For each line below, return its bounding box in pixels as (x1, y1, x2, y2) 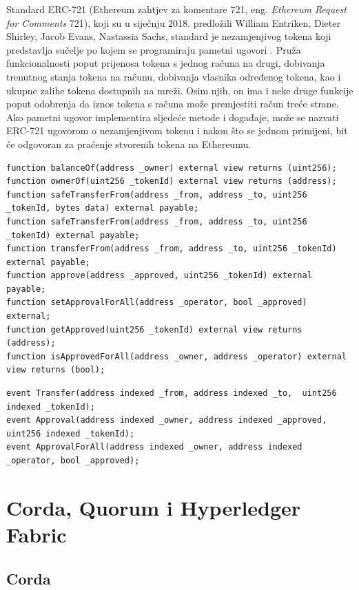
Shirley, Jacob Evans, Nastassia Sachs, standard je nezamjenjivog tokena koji (6, 29, 331, 43)
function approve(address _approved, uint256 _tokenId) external (6, 271, 312, 281)
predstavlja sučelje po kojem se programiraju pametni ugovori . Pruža (6, 42, 301, 56)
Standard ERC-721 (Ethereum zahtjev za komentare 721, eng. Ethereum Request (6, 2, 347, 16)
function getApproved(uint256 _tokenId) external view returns (6, 324, 302, 335)
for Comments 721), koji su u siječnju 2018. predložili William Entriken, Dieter (6, 15, 340, 30)
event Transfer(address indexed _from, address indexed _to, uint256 (6, 388, 337, 399)
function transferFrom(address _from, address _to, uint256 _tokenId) (6, 244, 337, 254)
